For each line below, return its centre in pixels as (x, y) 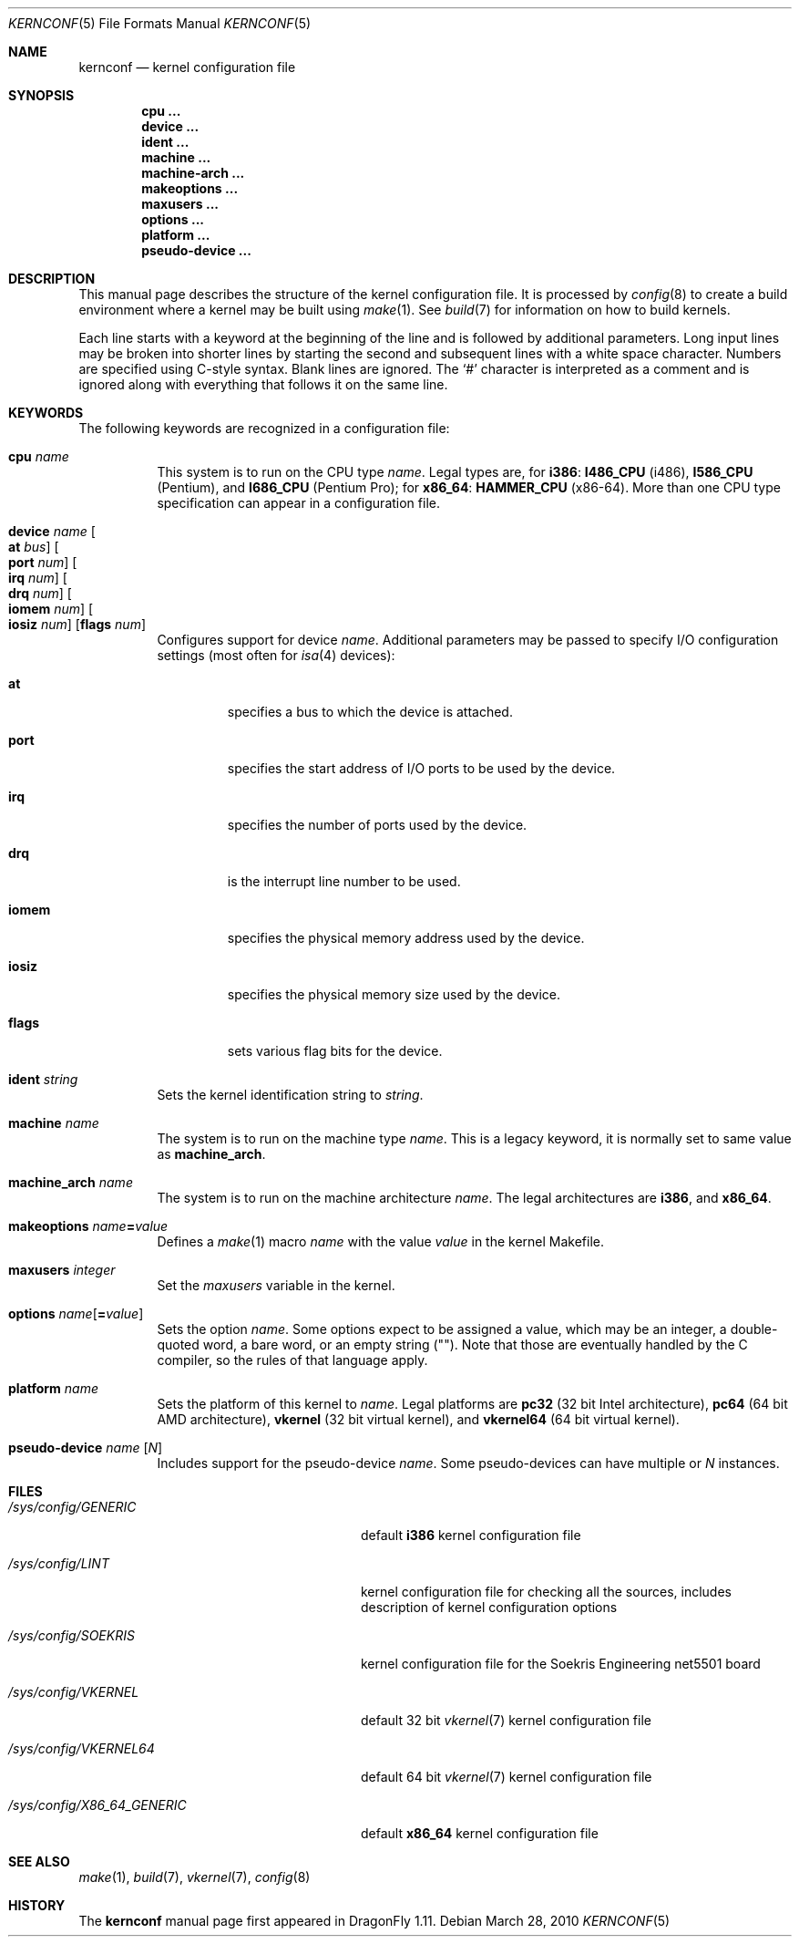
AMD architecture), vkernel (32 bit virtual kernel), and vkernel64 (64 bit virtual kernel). (418, 1419)
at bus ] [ (34, 547)
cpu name (39, 456)
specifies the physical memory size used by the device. (394, 994)
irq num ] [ (38, 578)
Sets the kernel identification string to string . (290, 1095)
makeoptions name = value (88, 1226)
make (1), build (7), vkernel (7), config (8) (195, 1877)
